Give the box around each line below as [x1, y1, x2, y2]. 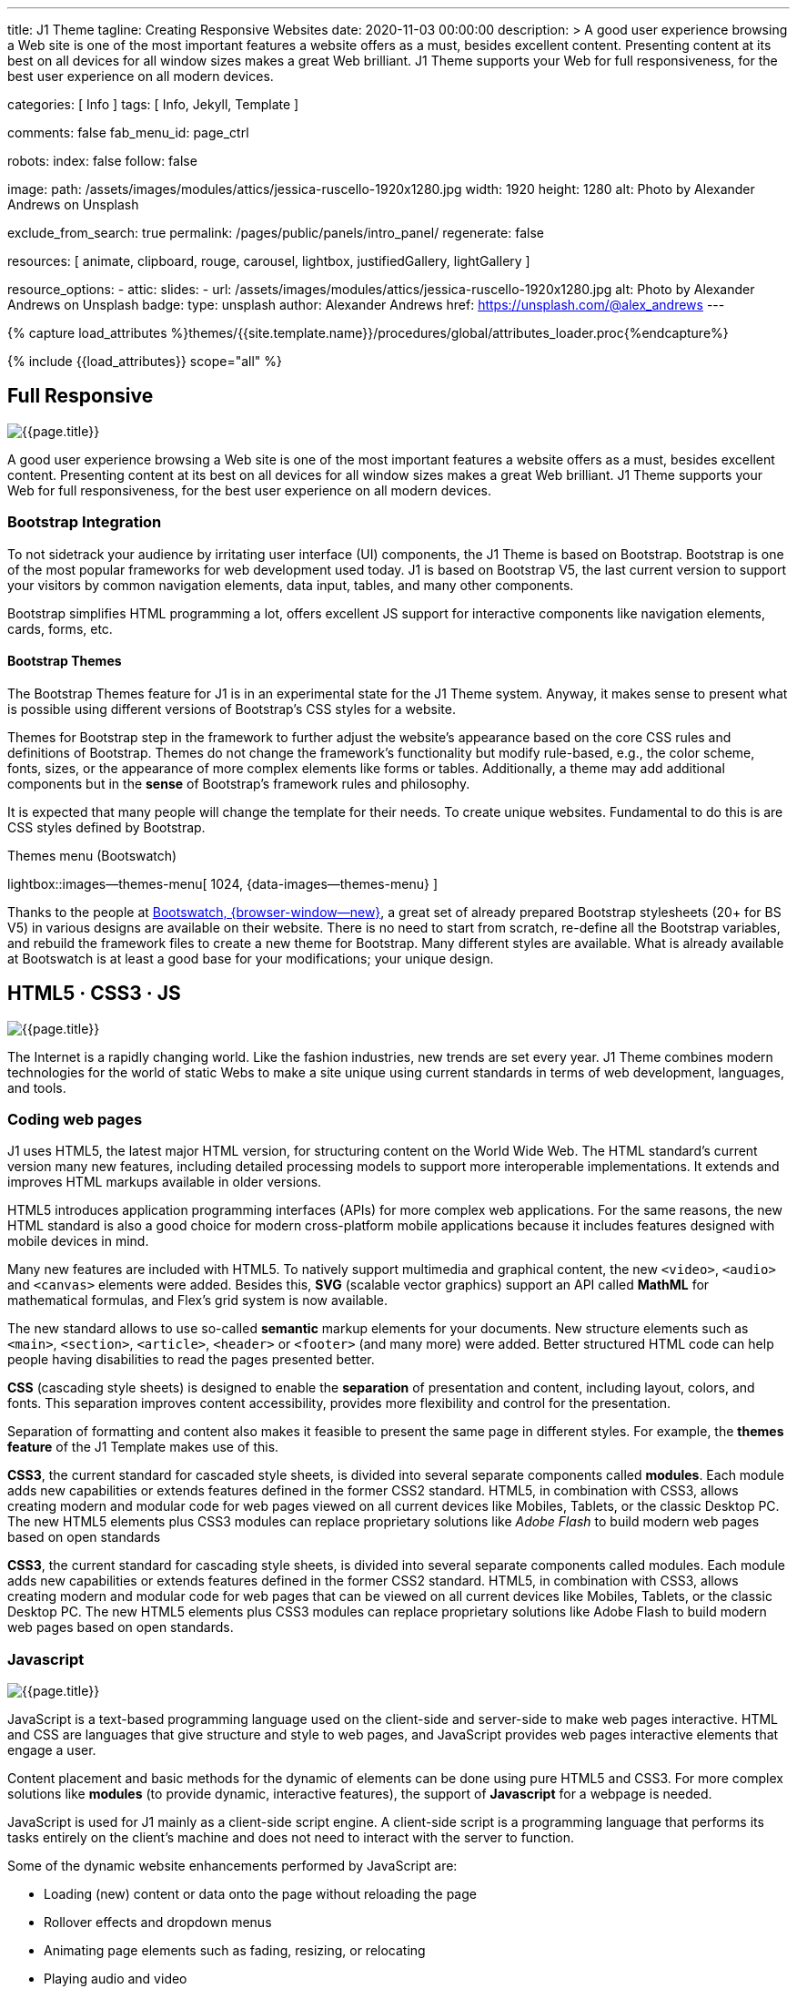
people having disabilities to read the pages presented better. [7, 1351, 375, 1368]
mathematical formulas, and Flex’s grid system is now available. [7, 1292, 388, 1309]
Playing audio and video [44, 1971, 187, 1987]
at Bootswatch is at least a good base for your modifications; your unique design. [7, 950, 494, 966]
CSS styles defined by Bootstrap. [7, 819, 206, 835]
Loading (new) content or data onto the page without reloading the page [44, 1886, 477, 1902]
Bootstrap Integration [7, 513, 162, 532]
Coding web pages [7, 1110, 143, 1129]
